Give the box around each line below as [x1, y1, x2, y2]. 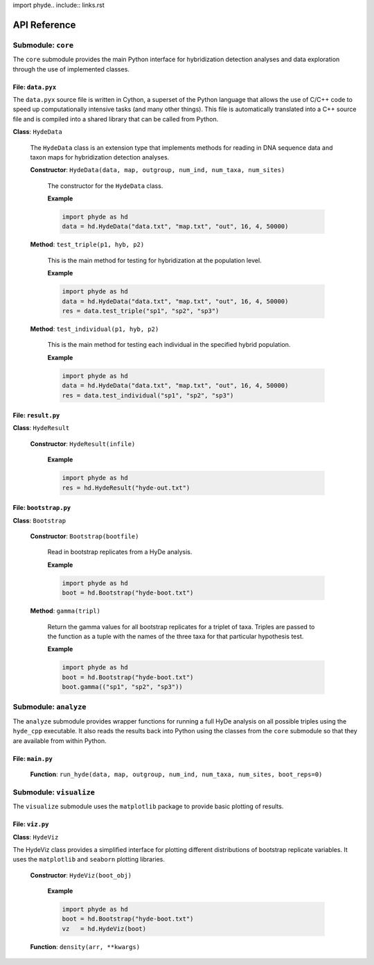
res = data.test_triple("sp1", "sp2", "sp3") [62, 307, 220, 315]
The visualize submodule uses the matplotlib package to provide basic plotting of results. [12, 802, 284, 811]
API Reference [12, 19, 76, 31]
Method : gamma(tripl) [30, 607, 100, 615]
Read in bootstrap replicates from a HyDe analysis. [47, 548, 193, 556]
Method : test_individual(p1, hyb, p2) [30, 325, 159, 333]
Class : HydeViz [12, 832, 59, 841]
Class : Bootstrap [12, 516, 66, 524]
